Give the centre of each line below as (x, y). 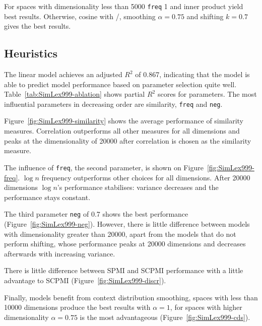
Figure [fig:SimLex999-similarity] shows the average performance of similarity (124, 121)
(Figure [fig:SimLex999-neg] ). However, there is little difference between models (127, 223)
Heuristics (31, 53)
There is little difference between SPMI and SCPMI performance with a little (124, 270)
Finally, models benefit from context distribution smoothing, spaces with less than (131, 297)
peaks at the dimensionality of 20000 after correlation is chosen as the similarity (128, 140)
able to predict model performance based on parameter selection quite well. (120, 84)
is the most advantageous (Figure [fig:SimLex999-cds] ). (165, 317)
